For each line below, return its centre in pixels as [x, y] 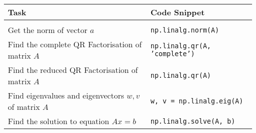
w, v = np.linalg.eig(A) [197, 101]
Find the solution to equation [59, 121]
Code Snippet [177, 12]
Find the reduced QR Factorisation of [73, 70]
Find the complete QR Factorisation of [75, 44]
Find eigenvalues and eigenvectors [66, 95]
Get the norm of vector [48, 30]
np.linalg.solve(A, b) [193, 121]
